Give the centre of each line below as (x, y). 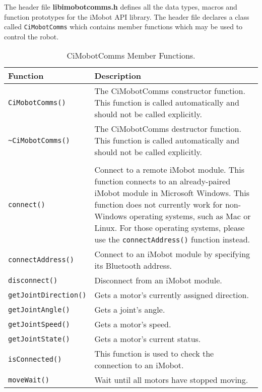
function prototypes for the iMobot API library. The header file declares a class (127, 16)
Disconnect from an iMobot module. (158, 280)
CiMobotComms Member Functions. (131, 56)
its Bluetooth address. (133, 266)
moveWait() (29, 380)
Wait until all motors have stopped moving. (171, 380)
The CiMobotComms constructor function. (170, 91)
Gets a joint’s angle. (130, 310)
